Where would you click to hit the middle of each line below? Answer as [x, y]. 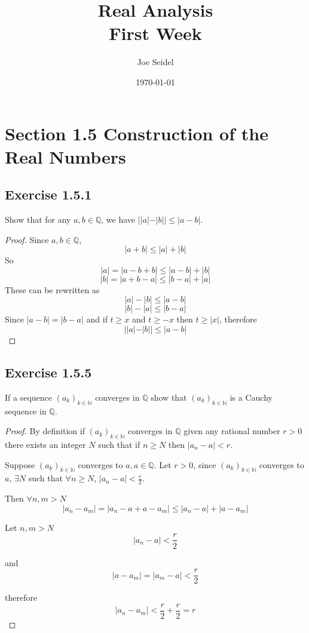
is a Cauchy [251, 397]
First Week [155, 33]
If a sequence [29, 397]
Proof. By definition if [45, 431]
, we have [118, 219]
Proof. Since [27, 239]
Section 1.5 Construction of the [137, 133]
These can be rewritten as [52, 289]
